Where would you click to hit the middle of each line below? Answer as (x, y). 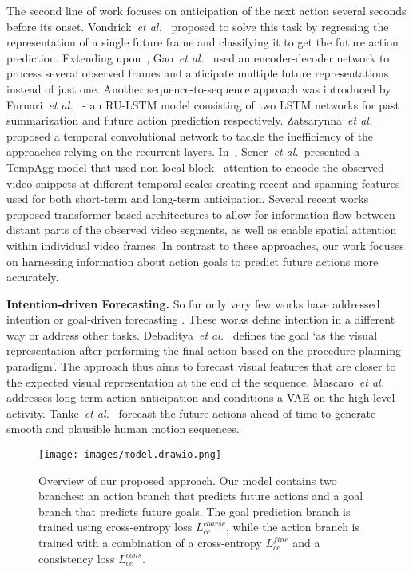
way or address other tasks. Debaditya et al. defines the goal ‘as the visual (192, 334)
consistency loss (77, 558)
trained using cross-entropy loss (115, 527)
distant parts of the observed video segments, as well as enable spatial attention (202, 230)
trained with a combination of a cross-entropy (150, 543)
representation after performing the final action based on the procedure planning (204, 350)
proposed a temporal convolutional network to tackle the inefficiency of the (190, 135)
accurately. (33, 277)
